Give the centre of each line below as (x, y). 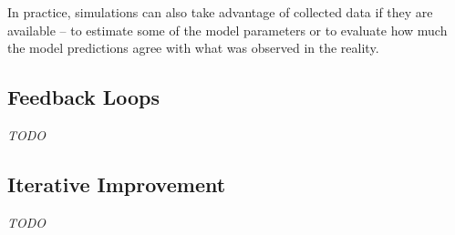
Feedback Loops (84, 97)
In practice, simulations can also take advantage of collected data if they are (220, 12)
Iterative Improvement (117, 184)
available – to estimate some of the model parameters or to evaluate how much (227, 30)
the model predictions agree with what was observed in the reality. (193, 48)
